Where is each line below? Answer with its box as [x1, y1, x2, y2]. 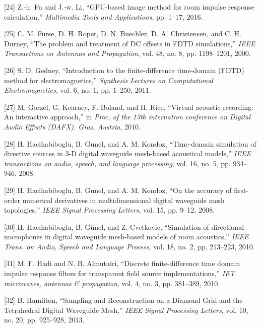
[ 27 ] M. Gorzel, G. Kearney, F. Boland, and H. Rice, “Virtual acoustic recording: [4, 101, 253, 112]
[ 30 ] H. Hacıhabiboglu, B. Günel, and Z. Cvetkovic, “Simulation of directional [4, 221, 244, 232]
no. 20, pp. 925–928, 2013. [4, 314, 85, 325]
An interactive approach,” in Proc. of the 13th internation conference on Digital [4, 111, 251, 122]
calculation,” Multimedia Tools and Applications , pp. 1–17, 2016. [4, 11, 203, 22]
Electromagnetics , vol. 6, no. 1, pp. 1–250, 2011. [4, 85, 151, 95]
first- [234, 184, 249, 195]
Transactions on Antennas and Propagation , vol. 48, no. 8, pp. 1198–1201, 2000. [4, 48, 251, 58]
